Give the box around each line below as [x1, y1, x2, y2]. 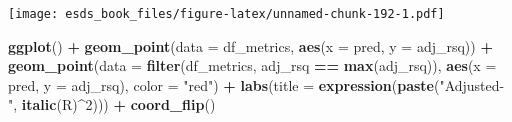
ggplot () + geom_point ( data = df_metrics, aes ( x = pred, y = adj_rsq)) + [8, 35, 493, 56]
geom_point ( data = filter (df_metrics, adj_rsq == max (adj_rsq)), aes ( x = [8, 55, 497, 76]
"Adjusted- [439, 74, 505, 95]
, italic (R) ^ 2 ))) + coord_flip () [13, 94, 216, 115]
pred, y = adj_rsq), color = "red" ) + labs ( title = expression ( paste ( [8, 74, 440, 95]
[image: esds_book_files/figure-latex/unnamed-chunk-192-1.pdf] [8, 7, 445, 21]
